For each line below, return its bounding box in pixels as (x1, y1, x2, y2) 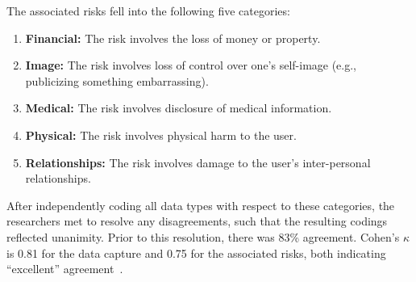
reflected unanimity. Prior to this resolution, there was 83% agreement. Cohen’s (6, 228, 400, 245)
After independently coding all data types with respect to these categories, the (6, 196, 395, 213)
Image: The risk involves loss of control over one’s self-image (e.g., (25, 57, 357, 74)
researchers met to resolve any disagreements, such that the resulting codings (6, 213, 388, 229)
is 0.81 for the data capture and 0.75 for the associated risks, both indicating (6, 244, 386, 261)
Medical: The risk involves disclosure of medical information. (25, 99, 332, 116)
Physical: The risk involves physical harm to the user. (25, 126, 297, 143)
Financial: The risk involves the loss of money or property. (25, 29, 321, 46)
